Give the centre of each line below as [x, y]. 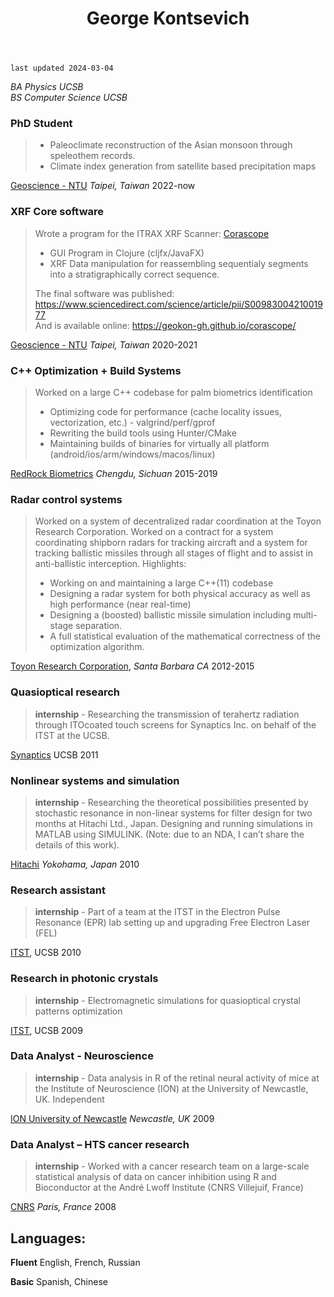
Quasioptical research [65, 692]
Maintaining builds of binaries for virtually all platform [159, 444]
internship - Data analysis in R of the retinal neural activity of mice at [177, 1078]
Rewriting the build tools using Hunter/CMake [143, 433]
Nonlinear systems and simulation [95, 780]
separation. [99, 626]
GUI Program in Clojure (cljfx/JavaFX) [127, 253]
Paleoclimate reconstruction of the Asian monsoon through [171, 145]
